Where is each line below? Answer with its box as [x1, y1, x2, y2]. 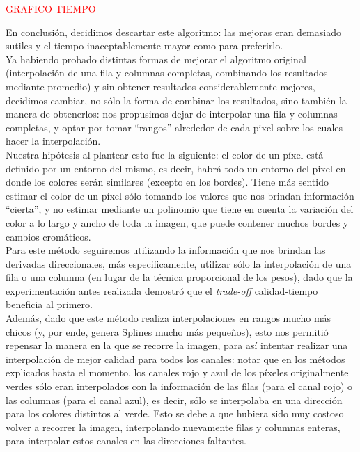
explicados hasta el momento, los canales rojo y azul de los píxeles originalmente [6, 365, 349, 380]
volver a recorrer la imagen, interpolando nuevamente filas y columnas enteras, [6, 419, 341, 434]
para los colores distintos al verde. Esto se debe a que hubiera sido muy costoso [6, 406, 344, 421]
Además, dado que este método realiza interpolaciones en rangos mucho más [6, 311, 331, 325]
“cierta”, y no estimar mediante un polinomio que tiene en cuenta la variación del [6, 202, 354, 216]
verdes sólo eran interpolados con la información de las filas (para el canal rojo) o [6, 379, 353, 394]
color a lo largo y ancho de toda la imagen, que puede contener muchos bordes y [6, 215, 349, 229]
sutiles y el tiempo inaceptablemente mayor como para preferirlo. [6, 38, 283, 53]
